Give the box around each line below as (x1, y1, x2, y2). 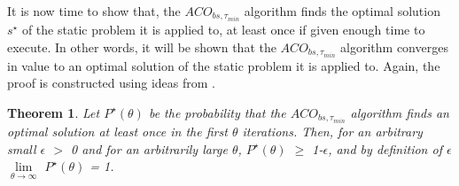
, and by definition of (328, 139, 442, 158)
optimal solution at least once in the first (7, 122, 228, 141)
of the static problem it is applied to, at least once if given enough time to (21, 20, 425, 39)
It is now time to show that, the (7, 2, 181, 19)
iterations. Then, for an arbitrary (242, 122, 423, 141)
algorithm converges (340, 37, 448, 56)
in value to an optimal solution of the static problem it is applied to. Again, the (7, 56, 440, 74)
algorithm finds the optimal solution (244, 2, 440, 19)
